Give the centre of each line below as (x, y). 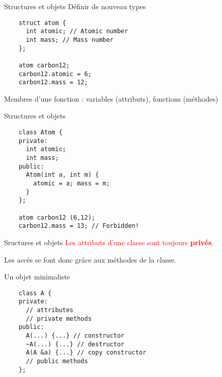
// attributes (50, 310)
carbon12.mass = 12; (53, 83)
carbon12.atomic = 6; (55, 74)
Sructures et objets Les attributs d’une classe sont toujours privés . (109, 242)
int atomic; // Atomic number (77, 31)
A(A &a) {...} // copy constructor (86, 353)
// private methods (59, 319)
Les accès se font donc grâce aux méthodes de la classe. (90, 259)
